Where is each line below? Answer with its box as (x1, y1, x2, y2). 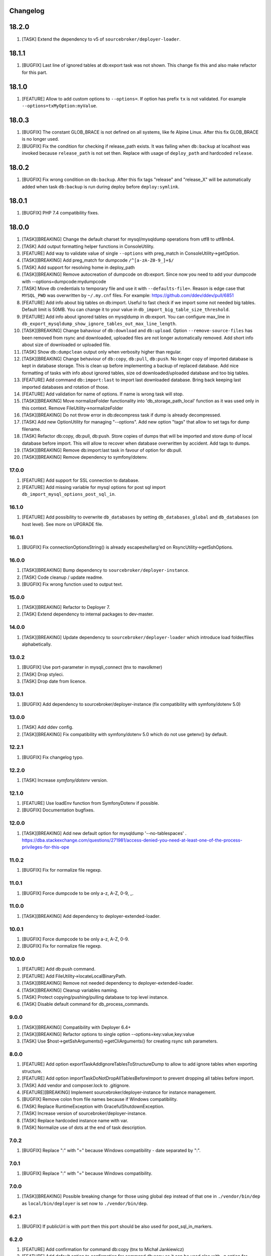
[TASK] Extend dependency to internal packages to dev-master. (22, 611, 154, 617)
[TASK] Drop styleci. (22, 671, 64, 677)
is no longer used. (22, 136, 59, 142)
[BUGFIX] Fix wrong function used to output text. (22, 581, 123, 587)
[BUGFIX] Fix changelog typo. (22, 754, 84, 760)
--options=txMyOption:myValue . (22, 103, 98, 109)
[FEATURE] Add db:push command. (22, 966, 96, 972)
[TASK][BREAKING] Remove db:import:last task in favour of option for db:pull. (22, 447, 183, 453)
